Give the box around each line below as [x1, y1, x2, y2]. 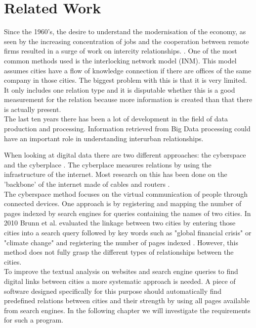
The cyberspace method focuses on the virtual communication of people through [4, 188, 248, 199]
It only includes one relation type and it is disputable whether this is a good [4, 84, 235, 95]
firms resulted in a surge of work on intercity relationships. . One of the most [4, 46, 237, 56]
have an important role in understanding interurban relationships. [4, 133, 204, 143]
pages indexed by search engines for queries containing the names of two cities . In [4, 208, 251, 218]
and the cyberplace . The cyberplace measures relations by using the [4, 159, 212, 169]
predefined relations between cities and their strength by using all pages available [4, 295, 250, 306]
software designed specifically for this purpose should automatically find [4, 285, 222, 296]
